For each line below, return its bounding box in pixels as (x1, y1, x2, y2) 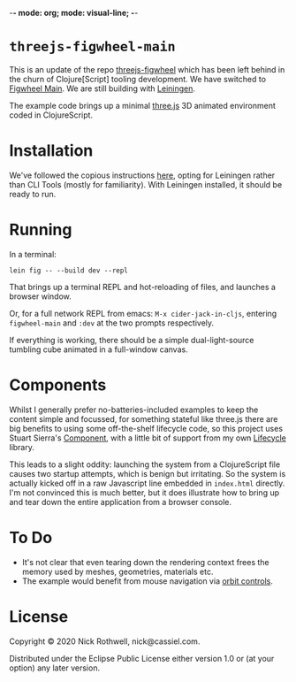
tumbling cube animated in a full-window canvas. (9, 344, 188, 355)
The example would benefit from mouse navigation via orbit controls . (21, 575, 274, 586)
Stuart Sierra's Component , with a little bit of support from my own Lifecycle (9, 433, 287, 443)
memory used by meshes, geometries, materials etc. (21, 566, 214, 577)
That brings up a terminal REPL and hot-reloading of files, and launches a (9, 281, 277, 292)
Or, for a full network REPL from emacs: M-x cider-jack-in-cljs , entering (9, 308, 277, 318)
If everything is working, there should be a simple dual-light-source (9, 334, 254, 345)
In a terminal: (9, 249, 57, 259)
